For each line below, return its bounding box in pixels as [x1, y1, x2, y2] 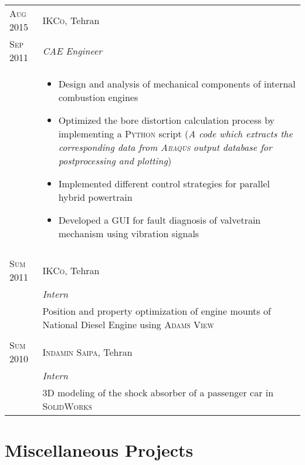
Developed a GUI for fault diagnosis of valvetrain [58, 213, 261, 227]
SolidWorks [42, 399, 92, 413]
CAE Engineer [42, 43, 103, 58]
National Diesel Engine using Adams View [42, 318, 214, 331]
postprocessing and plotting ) [58, 154, 172, 167]
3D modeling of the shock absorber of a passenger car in [42, 386, 274, 399]
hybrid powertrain [58, 190, 133, 204]
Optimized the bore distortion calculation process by [58, 113, 275, 127]
